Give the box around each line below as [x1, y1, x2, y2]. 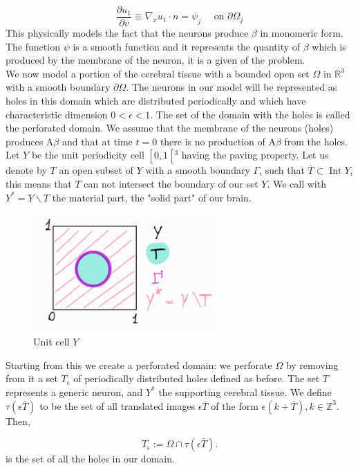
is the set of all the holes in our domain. [6, 451, 175, 466]
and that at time [62, 134, 133, 148]
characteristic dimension [6, 107, 108, 121]
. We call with [267, 177, 326, 190]
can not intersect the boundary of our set [84, 177, 258, 190]
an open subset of [59, 163, 133, 177]
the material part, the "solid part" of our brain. [52, 190, 252, 204]
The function [6, 39, 60, 53]
